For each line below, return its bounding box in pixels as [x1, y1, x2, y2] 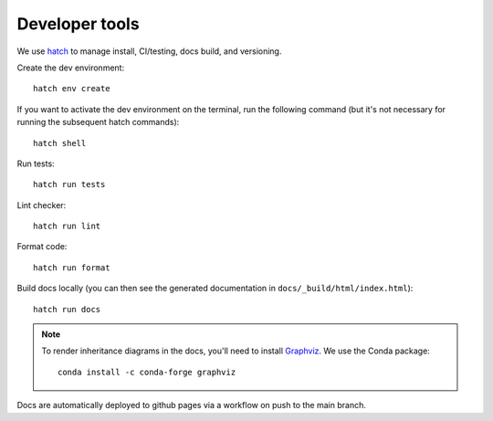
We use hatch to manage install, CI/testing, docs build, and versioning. [16, 46, 282, 57]
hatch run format [33, 262, 110, 273]
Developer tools [16, 14, 141, 34]
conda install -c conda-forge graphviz [58, 366, 236, 377]
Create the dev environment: [16, 62, 125, 73]
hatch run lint [33, 221, 101, 232]
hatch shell [33, 138, 87, 148]
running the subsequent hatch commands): [16, 117, 180, 128]
